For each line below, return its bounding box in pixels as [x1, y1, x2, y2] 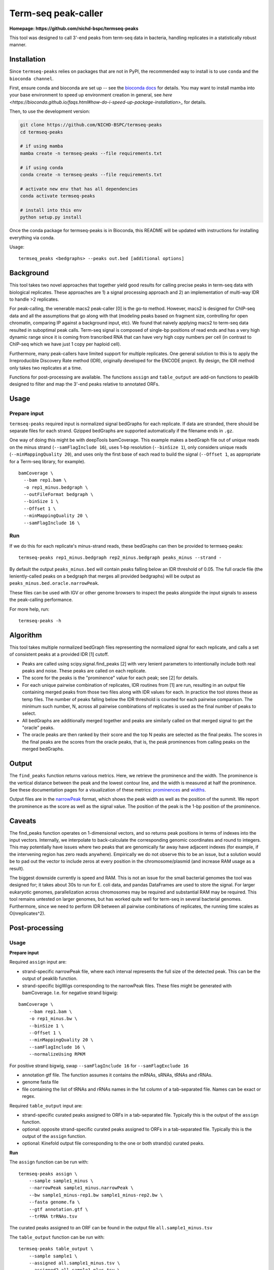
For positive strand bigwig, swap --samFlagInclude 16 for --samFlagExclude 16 [9, 1062, 189, 1069]
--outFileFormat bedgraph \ [23, 492, 94, 497]
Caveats [9, 816, 37, 825]
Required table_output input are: [9, 1102, 83, 1108]
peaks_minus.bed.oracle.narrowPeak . [9, 580, 99, 586]
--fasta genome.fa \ [28, 1199, 80, 1205]
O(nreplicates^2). [9, 910, 46, 916]
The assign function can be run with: [9, 1159, 89, 1165]
